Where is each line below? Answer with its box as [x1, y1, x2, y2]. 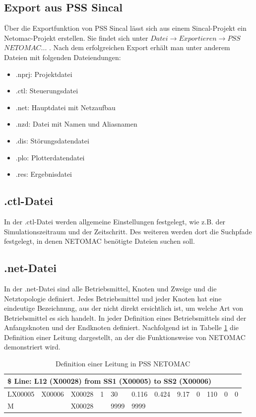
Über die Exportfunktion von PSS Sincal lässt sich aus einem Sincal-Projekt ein [4, 23, 247, 33]
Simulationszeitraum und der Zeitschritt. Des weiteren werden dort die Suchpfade [4, 226, 252, 236]
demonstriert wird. [4, 342, 61, 352]
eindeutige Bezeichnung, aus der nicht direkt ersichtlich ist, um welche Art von [4, 303, 243, 313]
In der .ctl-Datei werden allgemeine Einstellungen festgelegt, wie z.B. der [4, 216, 226, 226]
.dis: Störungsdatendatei [15, 135, 89, 145]
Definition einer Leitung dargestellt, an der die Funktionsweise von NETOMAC [4, 332, 246, 342]
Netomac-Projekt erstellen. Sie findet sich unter [4, 32, 148, 43]
